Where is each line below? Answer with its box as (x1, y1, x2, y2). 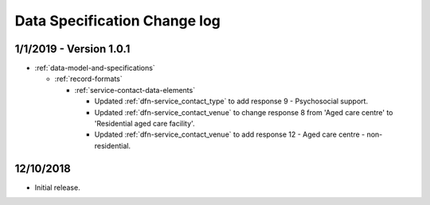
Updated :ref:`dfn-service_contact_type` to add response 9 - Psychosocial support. (94, 96, 369, 106)
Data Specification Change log (14, 12, 221, 29)
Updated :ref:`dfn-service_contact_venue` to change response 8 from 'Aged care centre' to (94, 107, 393, 117)
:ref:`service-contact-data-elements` (74, 85, 195, 95)
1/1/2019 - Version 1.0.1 (14, 42, 131, 56)
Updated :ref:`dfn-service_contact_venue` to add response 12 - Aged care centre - (94, 130, 365, 139)
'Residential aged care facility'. (94, 119, 195, 129)
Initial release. (34, 183, 80, 192)
